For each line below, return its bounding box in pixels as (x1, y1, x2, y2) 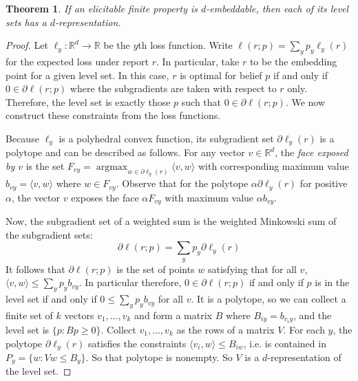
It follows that (6, 261, 65, 276)
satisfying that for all (207, 261, 297, 276)
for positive (299, 176, 348, 190)
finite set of (6, 307, 53, 322)
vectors (64, 307, 94, 322)
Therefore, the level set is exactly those (6, 94, 171, 109)
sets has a (6, 14, 47, 29)
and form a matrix (134, 307, 212, 322)
